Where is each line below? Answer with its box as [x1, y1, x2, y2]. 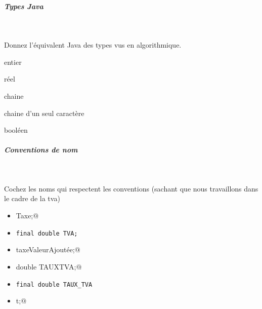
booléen [4, 125, 28, 135]
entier [4, 56, 22, 67]
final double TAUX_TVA [16, 281, 93, 288]
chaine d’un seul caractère [4, 107, 84, 118]
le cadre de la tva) [4, 193, 60, 204]
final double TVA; [16, 229, 78, 237]
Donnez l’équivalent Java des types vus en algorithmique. [4, 40, 182, 50]
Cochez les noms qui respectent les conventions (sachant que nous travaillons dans [4, 183, 258, 194]
